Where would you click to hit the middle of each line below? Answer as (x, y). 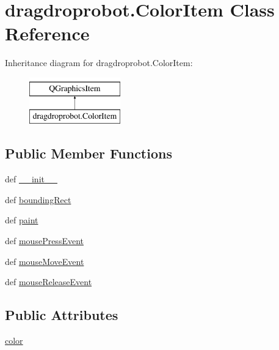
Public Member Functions (89, 153)
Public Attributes (62, 315)
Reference (47, 33)
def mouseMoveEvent (45, 261)
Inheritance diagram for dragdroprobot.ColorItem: (99, 63)
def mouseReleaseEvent (49, 282)
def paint (22, 220)
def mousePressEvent (44, 241)
